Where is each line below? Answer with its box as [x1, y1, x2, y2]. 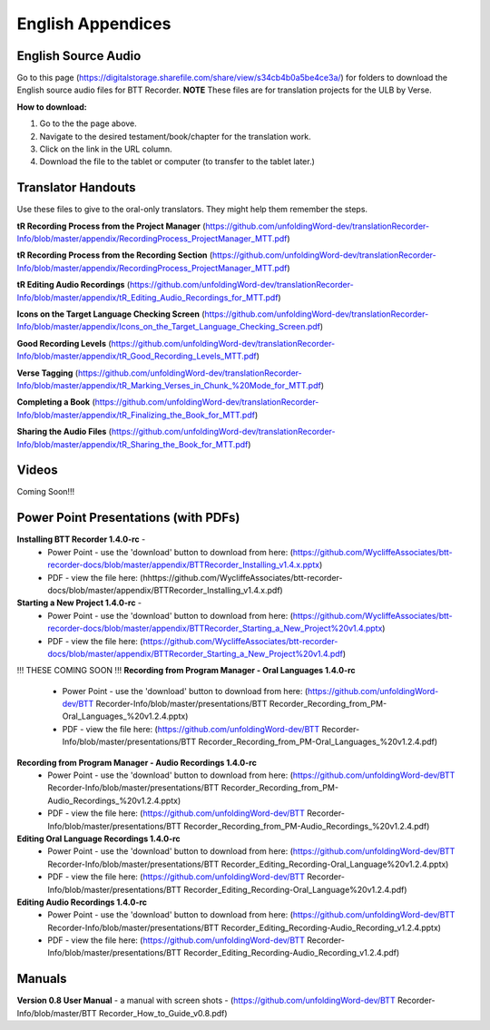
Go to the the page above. [39, 118, 138, 129]
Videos [16, 463, 58, 478]
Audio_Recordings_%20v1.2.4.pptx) [47, 795, 181, 806]
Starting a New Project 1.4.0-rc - [16, 597, 142, 608]
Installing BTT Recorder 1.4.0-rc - [16, 534, 146, 544]
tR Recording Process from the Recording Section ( [16, 250, 213, 260]
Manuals [16, 971, 67, 986]
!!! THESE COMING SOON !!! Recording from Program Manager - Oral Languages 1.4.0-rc [16, 665, 356, 676]
